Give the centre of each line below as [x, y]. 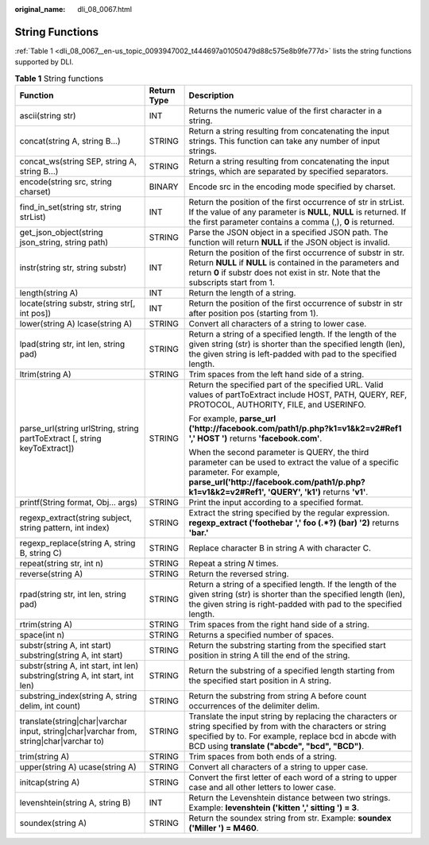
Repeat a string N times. [234, 564]
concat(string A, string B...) [70, 141]
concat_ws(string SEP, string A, [78, 161]
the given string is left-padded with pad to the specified [293, 354]
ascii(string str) [48, 116]
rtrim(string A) [46, 625]
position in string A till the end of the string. [269, 655]
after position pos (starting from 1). [253, 314]
